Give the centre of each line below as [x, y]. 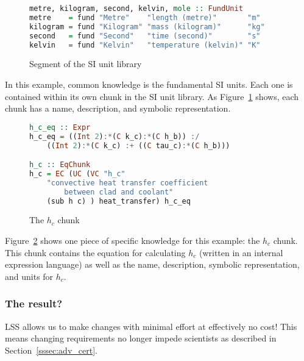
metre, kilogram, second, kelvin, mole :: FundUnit [136, 9]
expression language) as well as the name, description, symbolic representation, [152, 264]
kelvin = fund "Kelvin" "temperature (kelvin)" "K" [145, 45]
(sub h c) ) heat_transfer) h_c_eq [118, 201]
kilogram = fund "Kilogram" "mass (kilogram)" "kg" [147, 27]
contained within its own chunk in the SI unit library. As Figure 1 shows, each [152, 96]
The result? [34, 303]
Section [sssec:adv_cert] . [51, 350]
